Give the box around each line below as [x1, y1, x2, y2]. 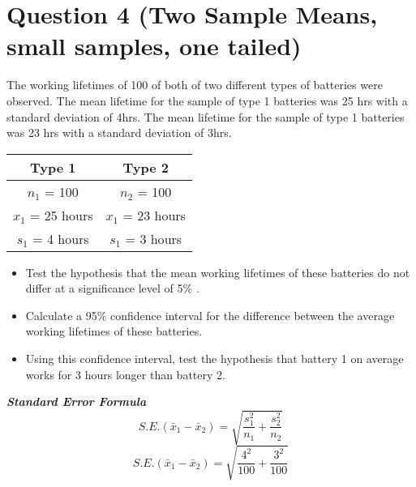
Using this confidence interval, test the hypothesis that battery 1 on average [25, 350, 404, 367]
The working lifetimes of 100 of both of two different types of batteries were [6, 76, 383, 93]
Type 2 [122, 157, 169, 177]
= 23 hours [122, 205, 186, 224]
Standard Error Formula [6, 393, 147, 410]
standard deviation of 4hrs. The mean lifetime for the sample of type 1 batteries [6, 108, 405, 125]
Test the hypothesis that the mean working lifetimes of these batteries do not [25, 263, 410, 280]
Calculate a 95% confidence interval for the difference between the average [25, 306, 395, 323]
